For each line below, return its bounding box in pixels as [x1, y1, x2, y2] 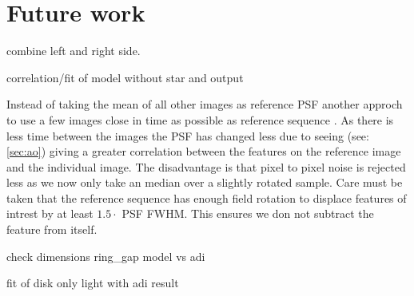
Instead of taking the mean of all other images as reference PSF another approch [6, 96, 403, 112]
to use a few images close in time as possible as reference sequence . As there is [6, 111, 394, 128]
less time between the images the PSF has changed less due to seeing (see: [6, 127, 369, 144]
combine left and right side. [6, 42, 141, 59]
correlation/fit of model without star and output [6, 69, 244, 85]
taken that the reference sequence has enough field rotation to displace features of [6, 189, 407, 206]
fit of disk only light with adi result [6, 274, 179, 291]
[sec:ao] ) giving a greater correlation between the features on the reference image [6, 143, 401, 160]
